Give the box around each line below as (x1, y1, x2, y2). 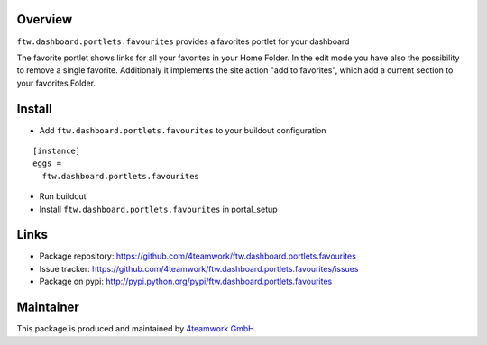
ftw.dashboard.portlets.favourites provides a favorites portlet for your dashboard (16, 36, 350, 47)
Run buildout (39, 191, 87, 202)
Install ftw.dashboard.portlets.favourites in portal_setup (39, 204, 279, 214)
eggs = (32, 159, 62, 168)
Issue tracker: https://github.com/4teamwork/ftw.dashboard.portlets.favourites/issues (39, 263, 359, 274)
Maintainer (16, 300, 80, 315)
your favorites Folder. (16, 77, 96, 88)
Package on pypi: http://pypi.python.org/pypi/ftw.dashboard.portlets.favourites (39, 276, 333, 287)
